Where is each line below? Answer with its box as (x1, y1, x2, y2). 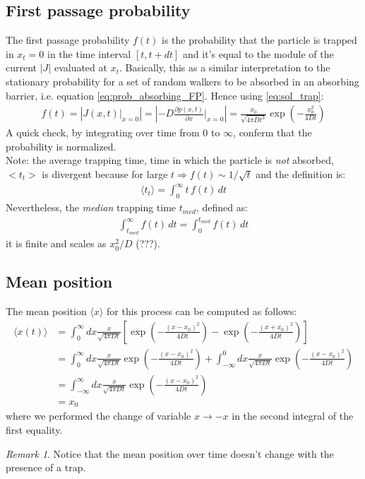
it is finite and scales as (6, 236, 107, 251)
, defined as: (196, 200, 249, 215)
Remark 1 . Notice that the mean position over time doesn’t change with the (6, 446, 334, 461)
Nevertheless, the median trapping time (6, 200, 176, 215)
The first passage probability (6, 32, 130, 47)
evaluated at (54, 60, 107, 75)
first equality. (6, 422, 63, 437)
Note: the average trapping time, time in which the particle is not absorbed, (6, 153, 334, 167)
